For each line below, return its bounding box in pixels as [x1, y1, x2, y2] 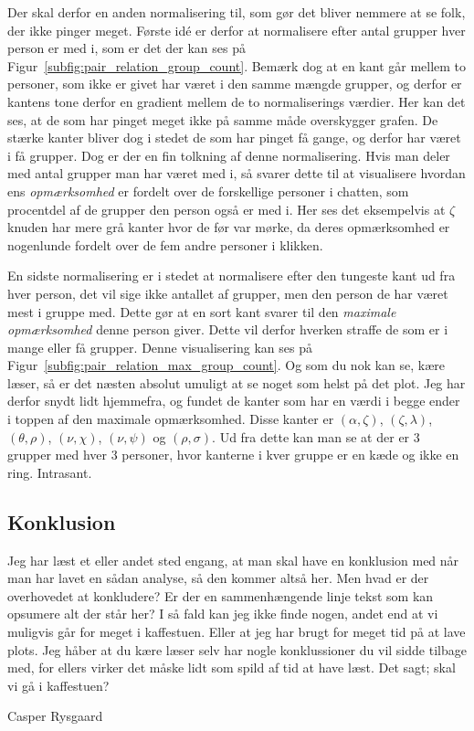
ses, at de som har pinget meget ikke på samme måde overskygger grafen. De [7, 110, 438, 129]
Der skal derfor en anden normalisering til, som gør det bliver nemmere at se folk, [7, 3, 466, 21]
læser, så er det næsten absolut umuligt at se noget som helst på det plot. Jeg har [7, 373, 466, 392]
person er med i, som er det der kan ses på [7, 38, 246, 58]
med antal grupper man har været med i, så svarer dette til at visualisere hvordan [7, 164, 466, 183]
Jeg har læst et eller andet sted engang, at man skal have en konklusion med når [7, 550, 459, 569]
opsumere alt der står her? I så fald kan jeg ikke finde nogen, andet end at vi [7, 604, 438, 623]
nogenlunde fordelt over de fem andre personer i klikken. [7, 235, 323, 254]
